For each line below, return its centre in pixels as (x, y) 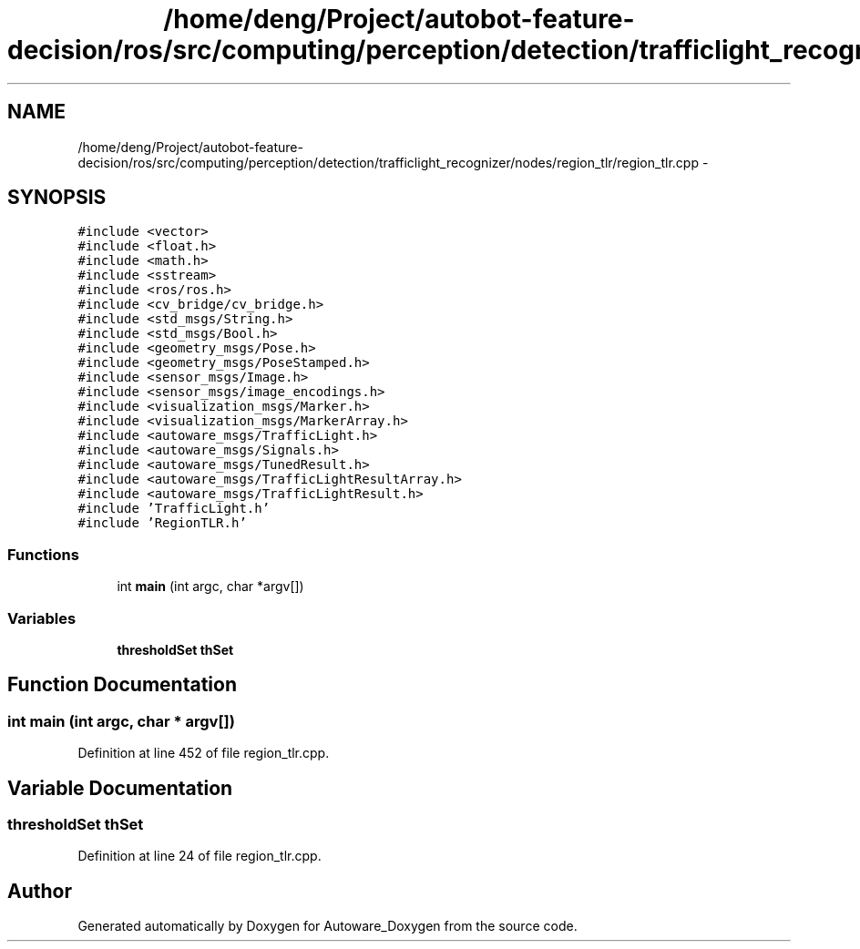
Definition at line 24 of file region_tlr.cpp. (200, 856)
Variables (42, 618)
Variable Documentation (120, 788)
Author (40, 891)
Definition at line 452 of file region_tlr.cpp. (204, 753)
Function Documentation (122, 685)
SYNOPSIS (57, 198)
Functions (43, 554)
